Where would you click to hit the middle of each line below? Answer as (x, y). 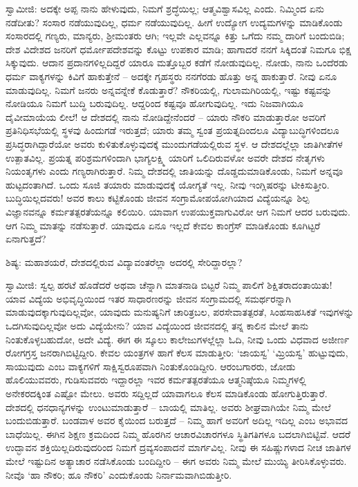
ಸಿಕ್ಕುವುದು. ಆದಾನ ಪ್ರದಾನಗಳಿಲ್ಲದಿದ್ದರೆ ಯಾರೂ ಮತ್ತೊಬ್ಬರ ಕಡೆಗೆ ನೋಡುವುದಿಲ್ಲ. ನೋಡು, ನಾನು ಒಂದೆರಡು (177, 63)
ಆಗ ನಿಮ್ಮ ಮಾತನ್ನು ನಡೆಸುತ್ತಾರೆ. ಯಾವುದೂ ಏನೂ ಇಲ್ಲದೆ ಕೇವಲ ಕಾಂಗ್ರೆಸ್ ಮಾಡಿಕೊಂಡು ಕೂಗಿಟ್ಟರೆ (163, 225)
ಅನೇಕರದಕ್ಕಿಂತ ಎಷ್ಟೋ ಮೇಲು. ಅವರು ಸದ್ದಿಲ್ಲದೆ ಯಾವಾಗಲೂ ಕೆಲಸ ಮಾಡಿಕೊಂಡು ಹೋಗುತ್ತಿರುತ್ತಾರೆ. (167, 393)
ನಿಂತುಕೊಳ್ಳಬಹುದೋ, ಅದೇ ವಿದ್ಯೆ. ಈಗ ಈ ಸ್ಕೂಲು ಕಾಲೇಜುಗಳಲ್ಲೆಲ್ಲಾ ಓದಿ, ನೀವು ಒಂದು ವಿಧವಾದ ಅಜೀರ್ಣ (178, 339)
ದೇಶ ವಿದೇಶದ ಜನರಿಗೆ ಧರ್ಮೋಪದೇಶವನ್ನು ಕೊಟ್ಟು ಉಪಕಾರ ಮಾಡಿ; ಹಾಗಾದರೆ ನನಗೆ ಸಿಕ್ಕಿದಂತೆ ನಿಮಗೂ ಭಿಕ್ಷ (178, 49)
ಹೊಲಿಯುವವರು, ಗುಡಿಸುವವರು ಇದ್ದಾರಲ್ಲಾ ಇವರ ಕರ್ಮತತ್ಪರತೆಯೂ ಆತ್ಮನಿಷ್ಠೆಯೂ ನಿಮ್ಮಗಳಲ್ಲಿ (156, 380)
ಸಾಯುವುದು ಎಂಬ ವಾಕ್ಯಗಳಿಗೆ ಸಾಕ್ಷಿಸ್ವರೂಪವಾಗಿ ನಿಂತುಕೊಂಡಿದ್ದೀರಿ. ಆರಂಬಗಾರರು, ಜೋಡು (151, 366)
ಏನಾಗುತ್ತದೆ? (26, 239)
